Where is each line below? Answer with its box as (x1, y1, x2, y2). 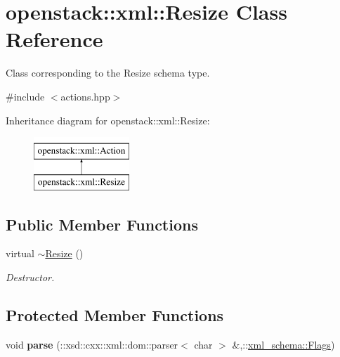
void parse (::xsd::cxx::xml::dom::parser (6, 337, 178, 351)
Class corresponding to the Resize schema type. (6, 65, 210, 80)
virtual (6, 246, 34, 261)
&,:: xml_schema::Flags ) (232, 337, 335, 351)
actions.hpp (60, 89, 110, 103)
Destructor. (6, 270, 55, 285)
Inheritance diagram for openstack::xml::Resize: (6, 112, 210, 127)
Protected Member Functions (6, 304, 224, 326)
